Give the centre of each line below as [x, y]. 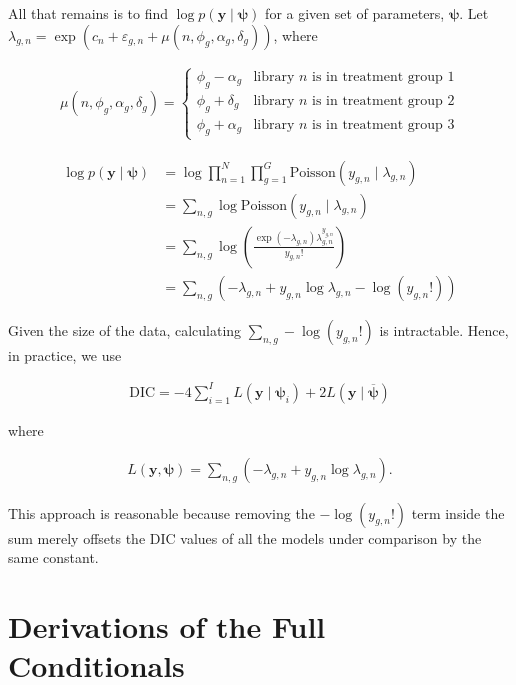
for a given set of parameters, [355, 13]
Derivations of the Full [167, 625]
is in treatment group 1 [383, 76]
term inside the [458, 512]
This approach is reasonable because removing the [161, 512]
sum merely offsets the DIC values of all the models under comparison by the [245, 537]
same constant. [53, 557]
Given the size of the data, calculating [125, 329]
